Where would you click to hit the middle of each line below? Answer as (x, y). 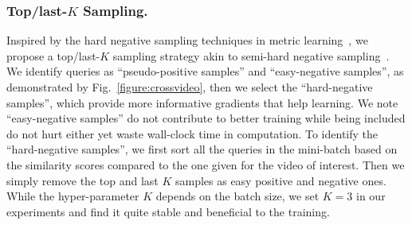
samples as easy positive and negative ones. (281, 180)
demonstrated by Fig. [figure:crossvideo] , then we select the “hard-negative (190, 87)
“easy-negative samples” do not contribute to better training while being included (206, 118)
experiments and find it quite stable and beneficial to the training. (168, 211)
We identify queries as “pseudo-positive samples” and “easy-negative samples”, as (205, 71)
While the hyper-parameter (73, 196)
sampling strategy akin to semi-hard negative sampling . (251, 55)
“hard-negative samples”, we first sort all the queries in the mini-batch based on (202, 149)
